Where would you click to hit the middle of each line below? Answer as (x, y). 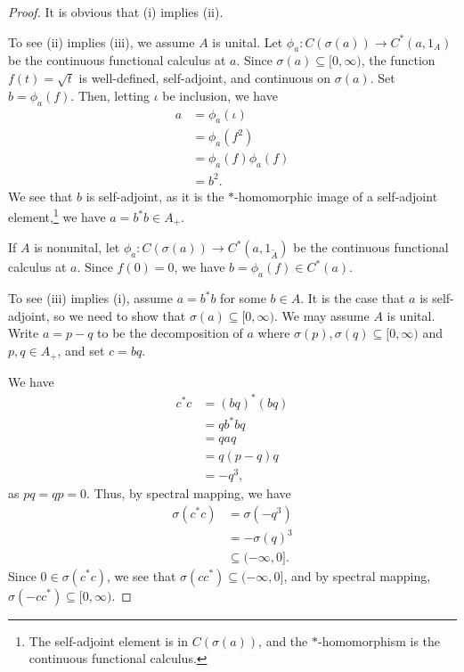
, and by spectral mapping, (357, 575)
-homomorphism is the (379, 640)
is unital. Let (248, 41)
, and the (283, 640)
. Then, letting (110, 95)
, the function (398, 60)
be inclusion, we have (220, 95)
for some (243, 298)
